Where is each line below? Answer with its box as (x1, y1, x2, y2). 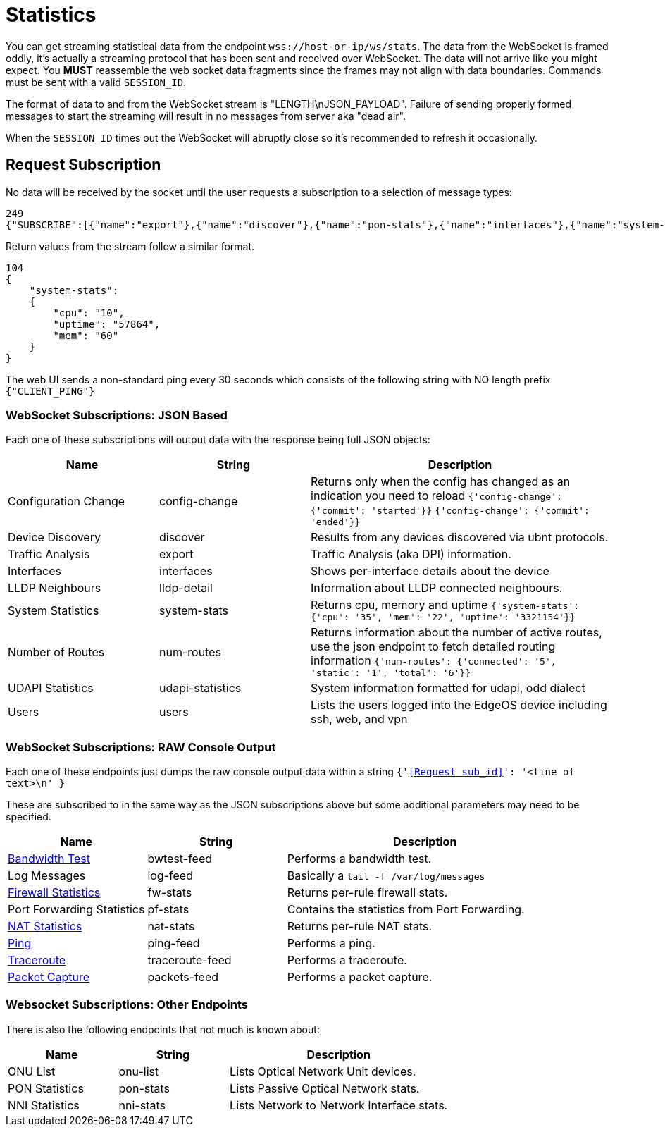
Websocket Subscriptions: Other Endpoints (6, 997, 248, 1012)
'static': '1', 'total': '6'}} (311, 667, 471, 679)
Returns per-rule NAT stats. (287, 919, 433, 934)
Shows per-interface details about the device (311, 564, 549, 579)
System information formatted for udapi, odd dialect (311, 681, 585, 696)
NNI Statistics (8, 1097, 80, 1112)
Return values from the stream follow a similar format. (6, 240, 255, 252)
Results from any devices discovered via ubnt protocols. (311, 530, 609, 545)
